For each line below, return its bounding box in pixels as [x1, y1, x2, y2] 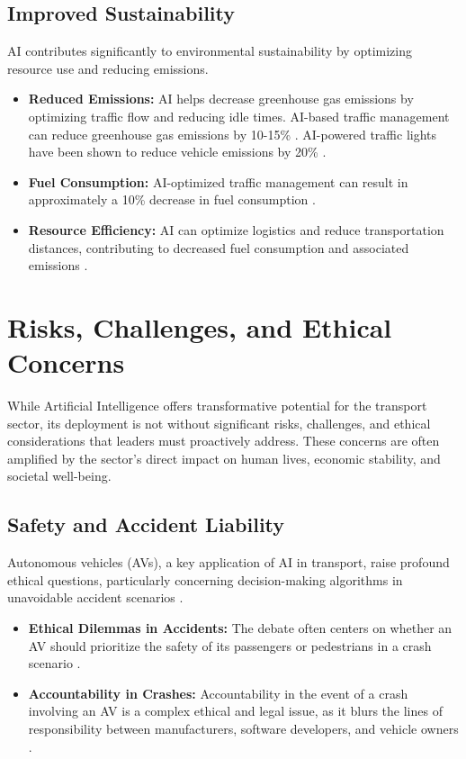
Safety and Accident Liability [7, 511, 285, 538]
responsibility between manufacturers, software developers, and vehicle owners [28, 718, 459, 737]
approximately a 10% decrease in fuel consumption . [28, 190, 316, 209]
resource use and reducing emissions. [7, 59, 209, 77]
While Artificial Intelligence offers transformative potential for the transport [7, 396, 427, 415]
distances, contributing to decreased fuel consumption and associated [28, 238, 409, 257]
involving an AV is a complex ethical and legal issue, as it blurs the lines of [28, 701, 443, 720]
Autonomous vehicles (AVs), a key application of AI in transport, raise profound [7, 553, 450, 572]
